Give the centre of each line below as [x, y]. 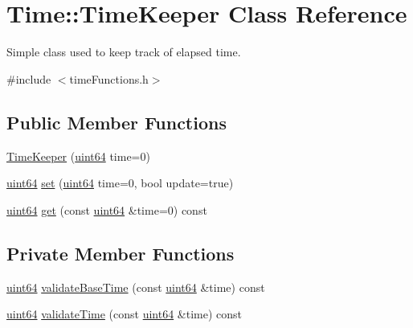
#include [29, 78]
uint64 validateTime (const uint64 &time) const [124, 314]
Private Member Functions [121, 253]
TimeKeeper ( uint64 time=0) [78, 156]
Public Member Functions [117, 122]
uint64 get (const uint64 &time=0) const [107, 209]
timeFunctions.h [109, 78]
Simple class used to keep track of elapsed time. [124, 52]
